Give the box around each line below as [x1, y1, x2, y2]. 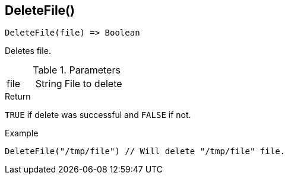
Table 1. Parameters [33, 64, 121, 76]
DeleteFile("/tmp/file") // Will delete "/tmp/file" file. [5, 146, 286, 156]
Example [5, 128, 39, 139]
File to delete [64, 78, 122, 90]
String [35, 78, 62, 90]
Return [5, 91, 31, 102]
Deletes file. [5, 46, 51, 56]
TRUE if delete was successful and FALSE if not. [5, 110, 191, 120]
